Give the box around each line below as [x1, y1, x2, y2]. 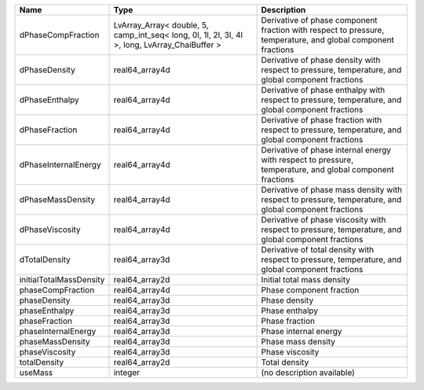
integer [113, 367, 141, 377]
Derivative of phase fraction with [261, 115, 382, 125]
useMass [19, 367, 53, 377]
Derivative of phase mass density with [261, 185, 403, 195]
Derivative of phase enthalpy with [261, 85, 386, 95]
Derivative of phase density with [261, 55, 381, 65]
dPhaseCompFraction [19, 30, 100, 40]
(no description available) [261, 367, 355, 377]
